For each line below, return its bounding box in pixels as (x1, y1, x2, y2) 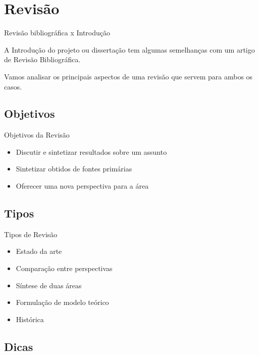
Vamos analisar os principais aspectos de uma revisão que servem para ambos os (4, 71, 253, 81)
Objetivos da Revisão (4, 129, 70, 140)
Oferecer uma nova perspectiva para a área (16, 181, 149, 191)
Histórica (16, 314, 44, 324)
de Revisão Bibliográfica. (4, 54, 81, 65)
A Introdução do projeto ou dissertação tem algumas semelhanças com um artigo (4, 44, 255, 55)
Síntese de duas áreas (16, 280, 82, 290)
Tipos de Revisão (4, 229, 58, 239)
